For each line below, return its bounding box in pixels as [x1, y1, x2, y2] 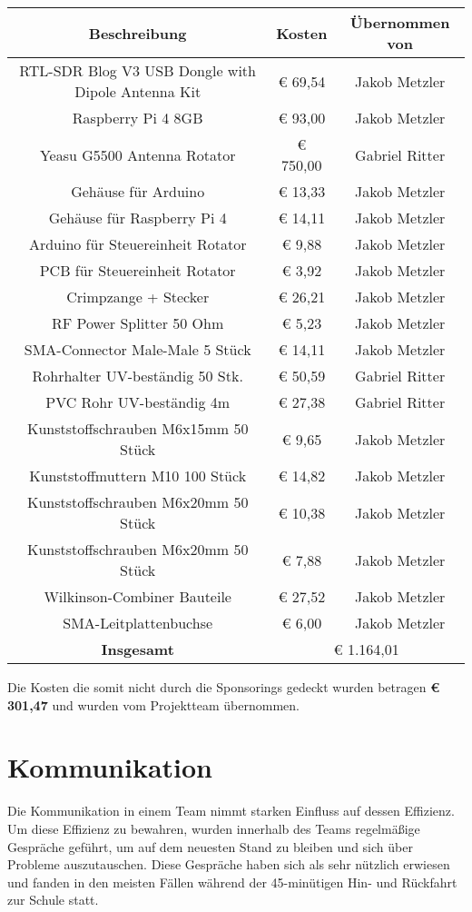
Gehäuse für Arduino [71, 181, 205, 202]
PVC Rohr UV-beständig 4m [45, 392, 231, 412]
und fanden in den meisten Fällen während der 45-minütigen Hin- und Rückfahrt [7, 872, 457, 891]
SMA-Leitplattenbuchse [63, 612, 213, 633]
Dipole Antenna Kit [74, 81, 202, 102]
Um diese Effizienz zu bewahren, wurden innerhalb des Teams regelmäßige [7, 818, 420, 838]
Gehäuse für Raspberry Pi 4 [48, 207, 227, 228]
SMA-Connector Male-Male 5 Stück [24, 339, 251, 360]
